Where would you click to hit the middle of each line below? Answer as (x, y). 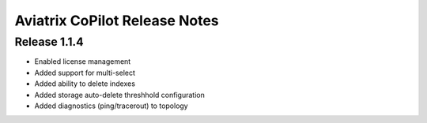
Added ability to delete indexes (85, 84)
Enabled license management (83, 61)
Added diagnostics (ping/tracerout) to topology (111, 106)
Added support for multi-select (85, 73)
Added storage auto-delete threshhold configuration (119, 95)
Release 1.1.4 (49, 42)
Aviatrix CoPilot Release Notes (117, 20)
